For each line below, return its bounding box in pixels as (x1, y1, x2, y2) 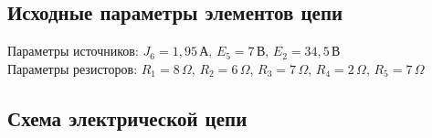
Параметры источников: (7, 41, 139, 60)
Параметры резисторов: (7, 58, 138, 78)
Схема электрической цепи (7, 103, 248, 132)
